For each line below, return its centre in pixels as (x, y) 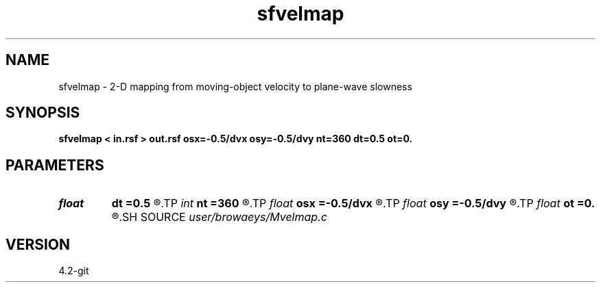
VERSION (38, 244)
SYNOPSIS (43, 113)
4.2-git (74, 271)
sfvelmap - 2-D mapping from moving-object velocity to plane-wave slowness (235, 86)
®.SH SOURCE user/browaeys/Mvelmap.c (219, 217)
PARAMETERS (55, 165)
